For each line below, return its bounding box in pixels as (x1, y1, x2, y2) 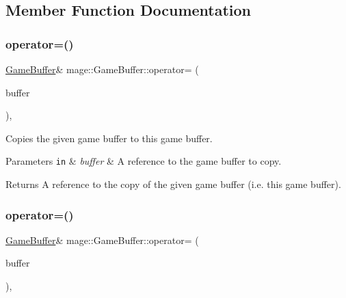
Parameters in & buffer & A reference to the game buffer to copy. (5, 154, 282, 168)
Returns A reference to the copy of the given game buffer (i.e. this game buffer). (5, 177, 341, 191)
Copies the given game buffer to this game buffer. (5, 131, 213, 145)
